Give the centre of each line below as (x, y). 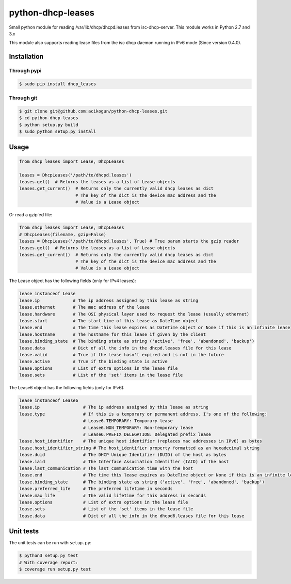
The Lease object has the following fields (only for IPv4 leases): (73, 281)
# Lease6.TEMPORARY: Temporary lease (128, 421)
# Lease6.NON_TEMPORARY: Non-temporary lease (138, 427)
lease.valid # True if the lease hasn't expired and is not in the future (121, 355)
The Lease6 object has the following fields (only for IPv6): (67, 388)
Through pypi (25, 71)
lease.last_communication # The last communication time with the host (106, 468)
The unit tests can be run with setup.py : (50, 543)
